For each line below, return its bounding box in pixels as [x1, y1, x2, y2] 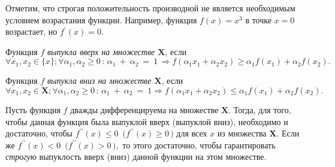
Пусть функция [5, 103, 61, 116]
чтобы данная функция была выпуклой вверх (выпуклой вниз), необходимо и [5, 115, 288, 127]
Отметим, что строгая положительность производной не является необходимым [5, 2, 295, 14]
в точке [245, 13, 271, 26]
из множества [217, 127, 267, 139]
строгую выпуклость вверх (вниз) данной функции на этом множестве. [5, 150, 267, 163]
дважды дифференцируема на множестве [70, 103, 219, 116]
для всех [176, 127, 207, 139]
